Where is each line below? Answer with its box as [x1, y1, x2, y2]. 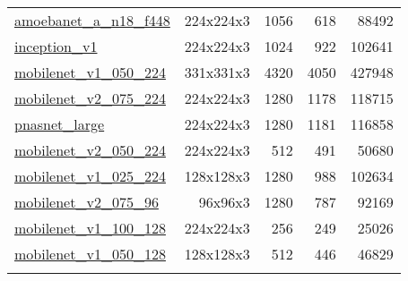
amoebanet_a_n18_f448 [14, 10, 170, 30]
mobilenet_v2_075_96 [14, 192, 159, 212]
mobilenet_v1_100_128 [14, 217, 166, 238]
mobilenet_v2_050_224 [14, 140, 166, 160]
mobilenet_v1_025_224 [14, 166, 166, 186]
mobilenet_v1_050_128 [14, 243, 166, 264]
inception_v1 [14, 36, 98, 56]
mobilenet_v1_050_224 [14, 62, 166, 82]
